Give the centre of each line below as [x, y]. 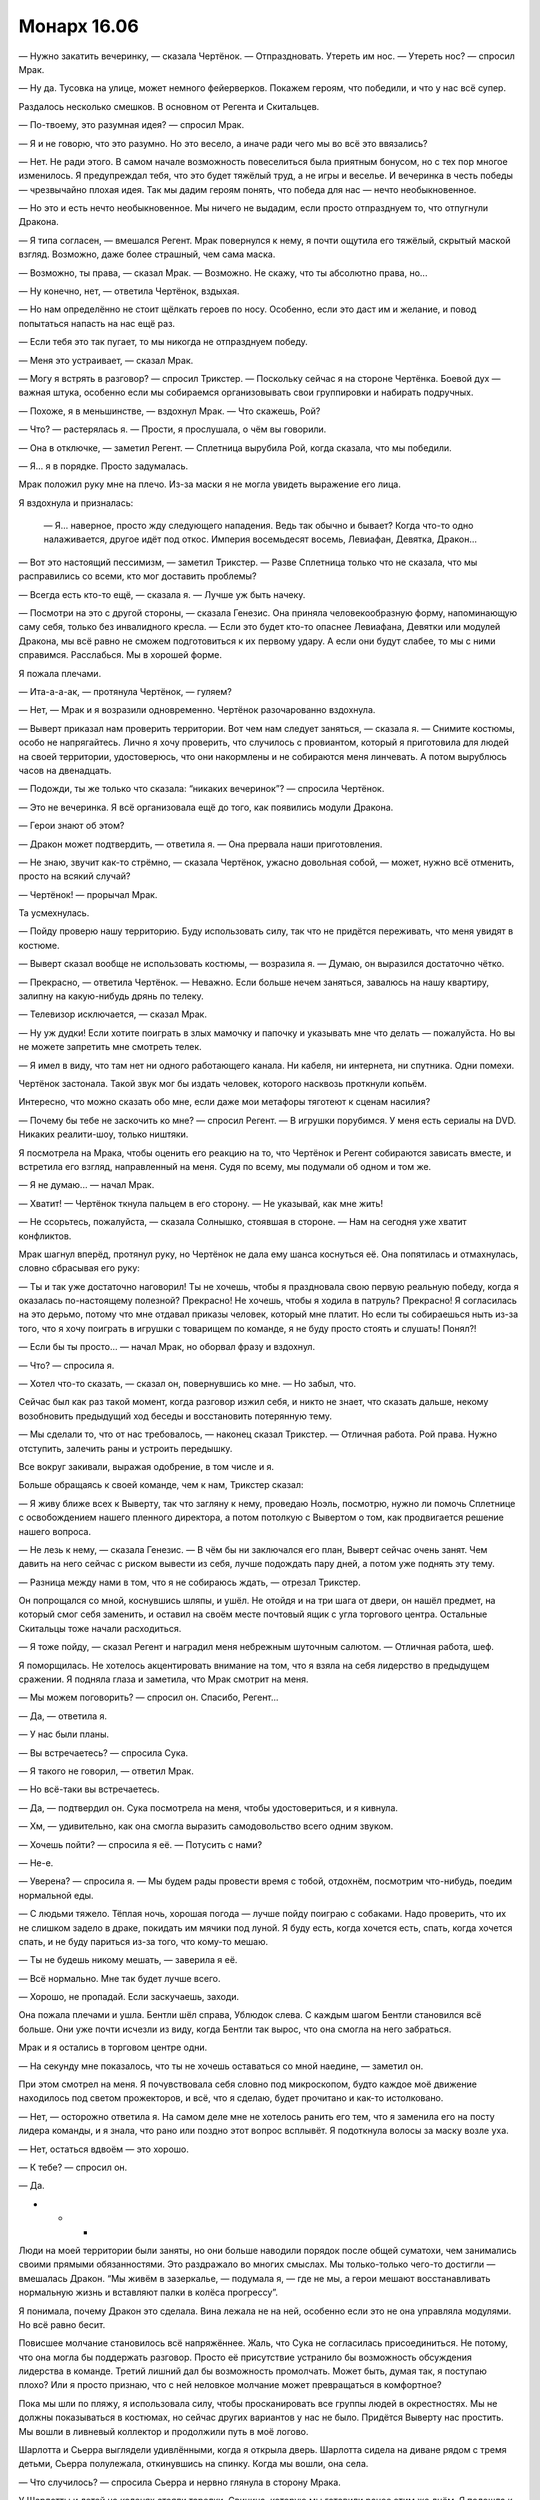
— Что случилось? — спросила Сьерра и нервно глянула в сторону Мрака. [180, 2482]
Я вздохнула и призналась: [76, 502]
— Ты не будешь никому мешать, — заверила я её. [128, 1960]
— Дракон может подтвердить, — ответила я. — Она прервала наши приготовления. [200, 844]
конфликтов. [45, 1236]
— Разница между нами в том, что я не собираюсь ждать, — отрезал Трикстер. [189, 1582]
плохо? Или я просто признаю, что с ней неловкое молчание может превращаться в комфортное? [230, 2385]
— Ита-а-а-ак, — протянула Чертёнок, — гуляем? [125, 691]
